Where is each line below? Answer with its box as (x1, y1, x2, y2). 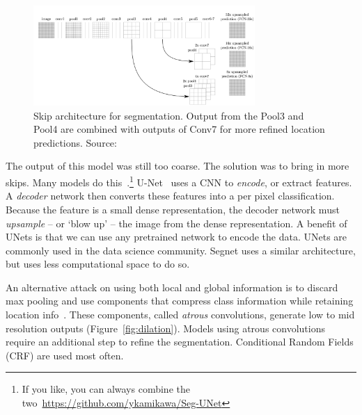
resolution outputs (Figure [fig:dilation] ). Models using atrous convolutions (6, 320, 325, 335)
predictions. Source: (33, 135, 117, 149)
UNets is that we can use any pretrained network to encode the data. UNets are (6, 229, 347, 244)
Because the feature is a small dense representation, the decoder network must (6, 202, 340, 216)
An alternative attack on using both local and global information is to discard (6, 279, 338, 294)
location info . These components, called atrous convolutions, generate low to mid (6, 307, 355, 322)
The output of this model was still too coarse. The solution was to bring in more (6, 158, 349, 173)
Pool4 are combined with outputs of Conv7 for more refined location (33, 122, 325, 136)
